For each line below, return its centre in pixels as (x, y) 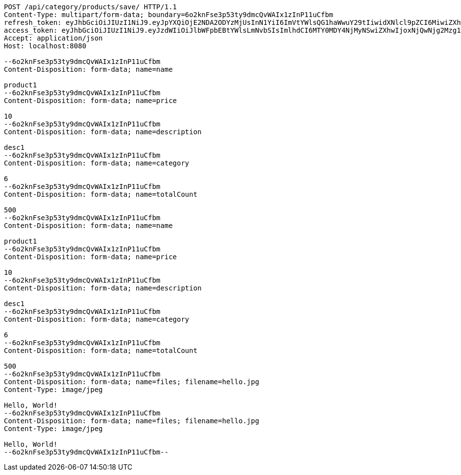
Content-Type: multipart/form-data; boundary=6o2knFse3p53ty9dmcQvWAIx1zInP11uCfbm (169, 15)
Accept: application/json (53, 38)
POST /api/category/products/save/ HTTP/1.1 (91, 7)
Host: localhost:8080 (45, 46)
